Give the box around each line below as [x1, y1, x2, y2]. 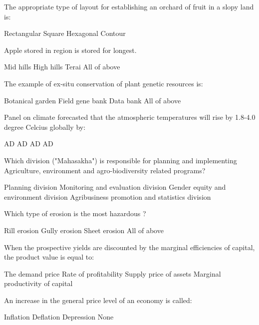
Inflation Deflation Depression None [4, 312, 114, 322]
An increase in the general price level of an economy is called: [4, 295, 192, 305]
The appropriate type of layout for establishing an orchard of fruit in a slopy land [4, 1, 254, 11]
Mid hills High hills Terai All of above [4, 61, 120, 72]
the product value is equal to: [4, 252, 94, 262]
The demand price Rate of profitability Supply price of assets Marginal [4, 268, 221, 279]
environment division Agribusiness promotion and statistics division [4, 191, 211, 202]
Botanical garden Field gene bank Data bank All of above [4, 95, 181, 105]
